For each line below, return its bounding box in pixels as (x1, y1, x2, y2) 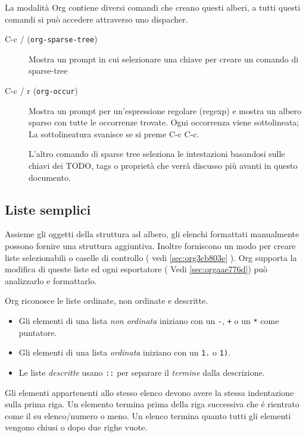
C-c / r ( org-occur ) (5, 84, 78, 97)
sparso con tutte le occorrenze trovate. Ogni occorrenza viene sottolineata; (29, 116, 299, 128)
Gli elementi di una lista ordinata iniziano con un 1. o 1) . (18, 346, 231, 359)
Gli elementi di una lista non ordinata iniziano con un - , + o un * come (18, 315, 279, 327)
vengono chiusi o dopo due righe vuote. (5, 421, 148, 433)
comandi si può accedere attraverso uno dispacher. (5, 12, 188, 25)
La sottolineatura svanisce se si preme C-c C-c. (29, 127, 199, 140)
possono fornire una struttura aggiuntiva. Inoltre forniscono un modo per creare (5, 240, 296, 252)
